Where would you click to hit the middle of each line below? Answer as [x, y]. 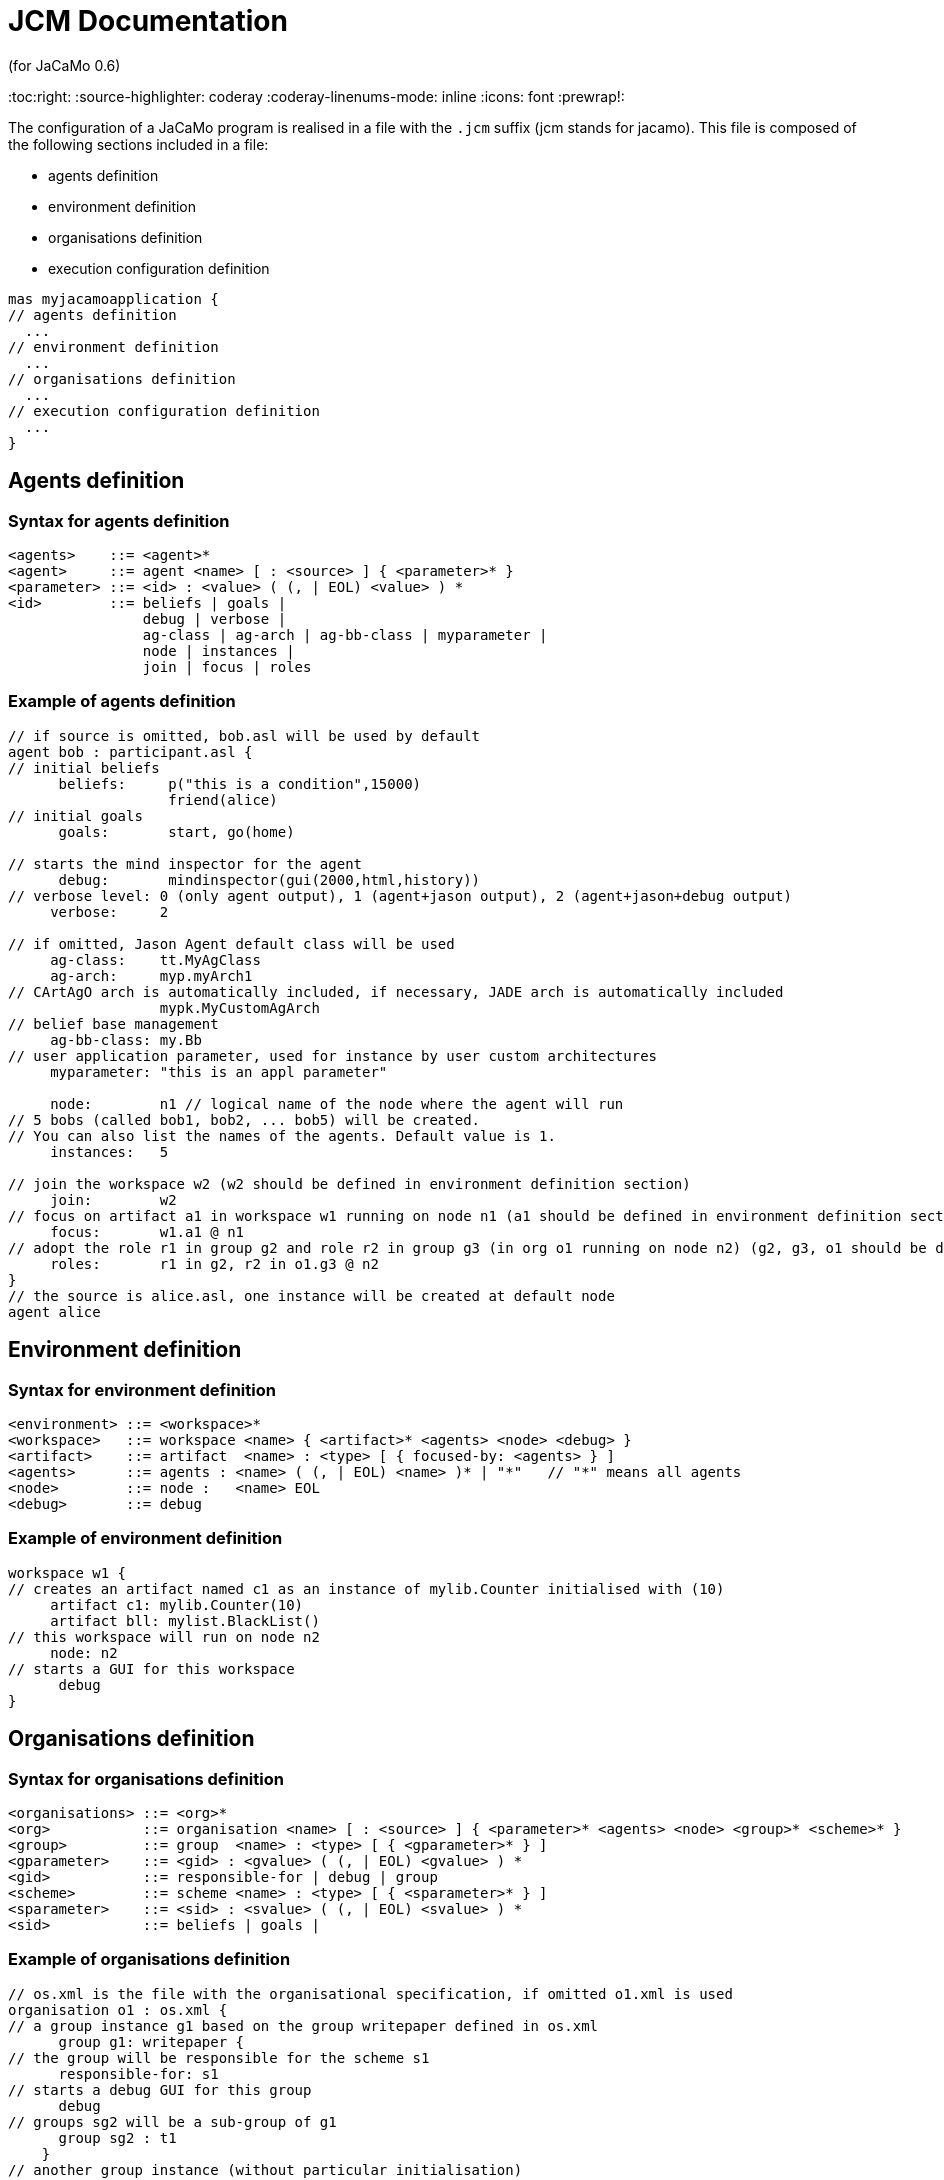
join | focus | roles [227, 666]
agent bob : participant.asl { [130, 751]
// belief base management [113, 1023]
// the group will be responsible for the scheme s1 [219, 2057]
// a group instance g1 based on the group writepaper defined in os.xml [303, 2025]
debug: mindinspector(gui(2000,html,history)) [269, 879]
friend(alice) [223, 799]
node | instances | [218, 650]
